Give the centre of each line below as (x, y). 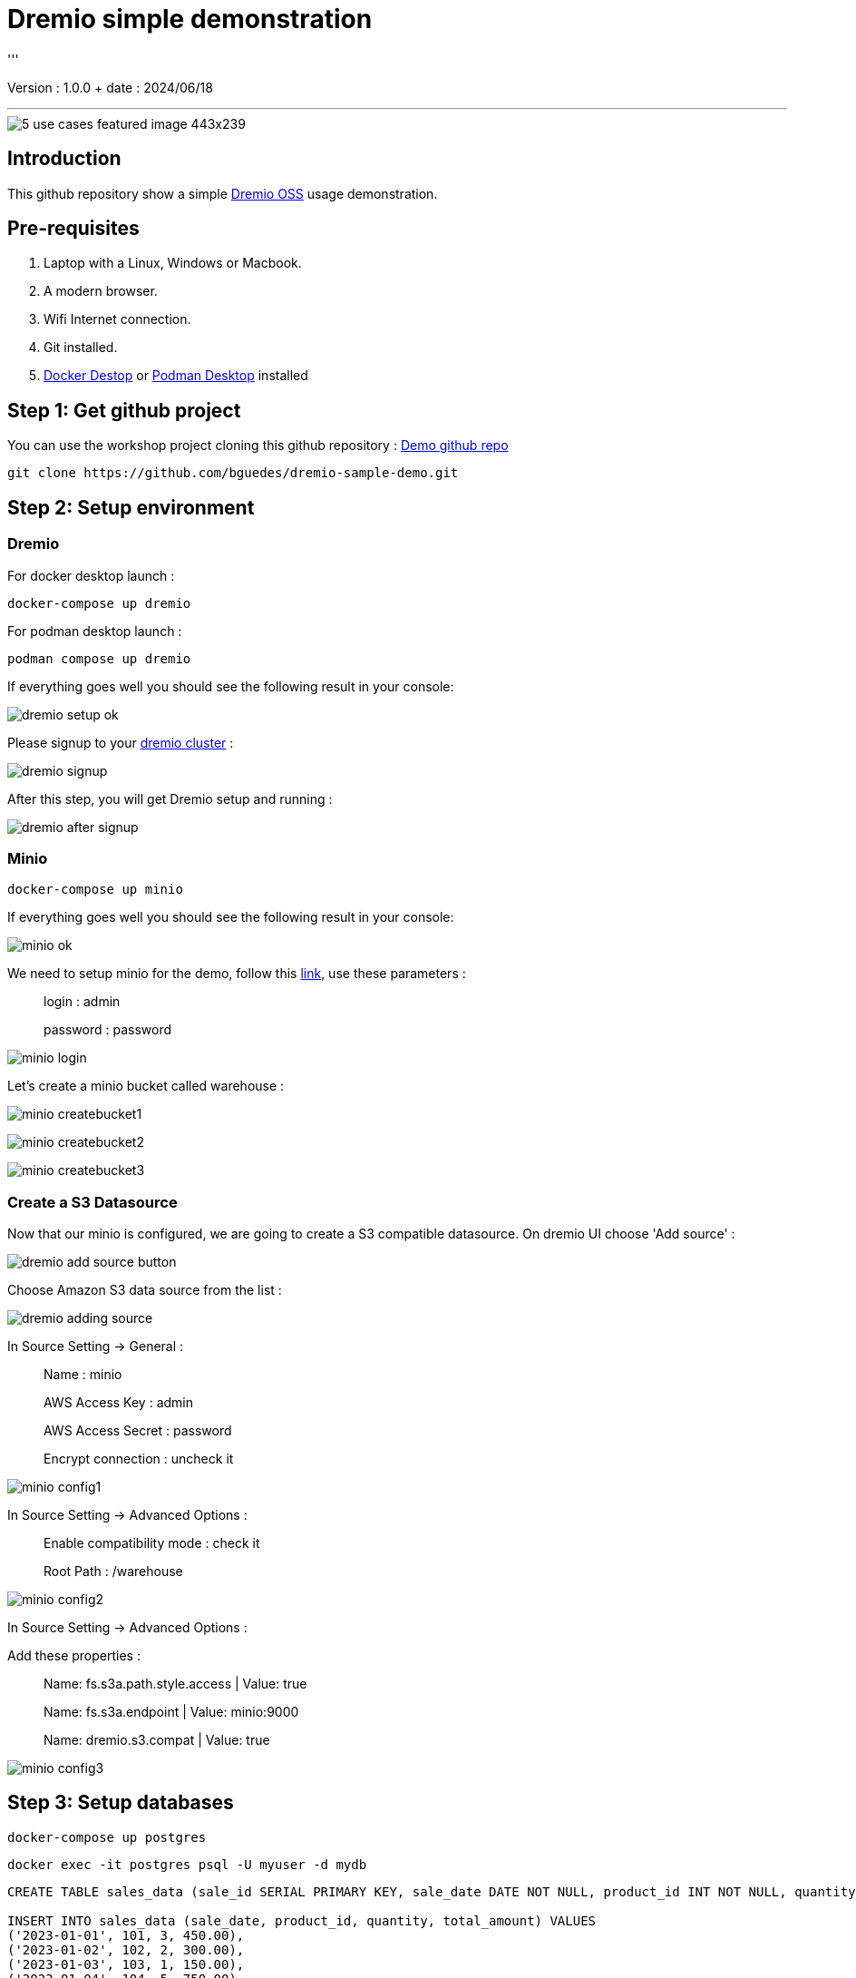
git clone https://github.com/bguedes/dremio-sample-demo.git (233, 473)
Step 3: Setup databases (121, 1803)
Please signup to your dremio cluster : (121, 742)
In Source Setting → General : (96, 1346)
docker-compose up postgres (107, 1837)
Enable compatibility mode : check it (152, 1543)
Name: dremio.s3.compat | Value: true (157, 1740)
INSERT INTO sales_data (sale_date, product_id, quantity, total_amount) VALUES (302, 1920)
